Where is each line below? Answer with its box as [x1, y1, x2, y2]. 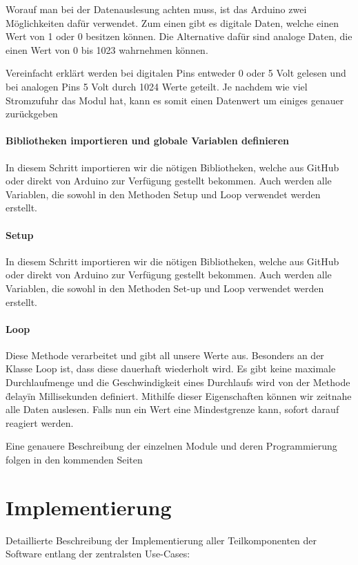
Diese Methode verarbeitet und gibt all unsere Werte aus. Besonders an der [6, 347, 324, 362]
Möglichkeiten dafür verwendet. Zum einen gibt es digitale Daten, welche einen [6, 15, 339, 30]
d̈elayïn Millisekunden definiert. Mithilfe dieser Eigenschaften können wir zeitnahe [6, 388, 352, 403]
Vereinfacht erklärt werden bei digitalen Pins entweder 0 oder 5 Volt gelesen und [6, 66, 346, 80]
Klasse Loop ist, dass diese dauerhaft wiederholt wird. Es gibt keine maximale [6, 361, 336, 376]
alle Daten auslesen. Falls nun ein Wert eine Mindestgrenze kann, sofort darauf [6, 402, 339, 416]
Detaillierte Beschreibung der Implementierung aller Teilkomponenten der [6, 533, 317, 547]
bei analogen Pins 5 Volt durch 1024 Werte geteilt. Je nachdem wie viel [6, 79, 308, 93]
